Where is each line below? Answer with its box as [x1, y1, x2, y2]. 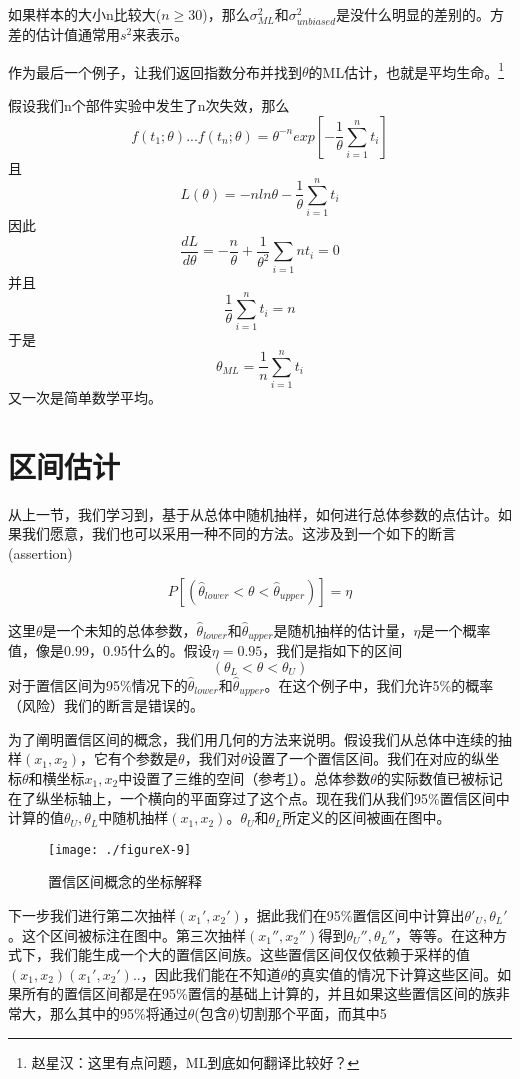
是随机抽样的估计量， [273, 619, 414, 640]
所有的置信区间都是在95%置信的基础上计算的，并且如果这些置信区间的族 [21, 983, 496, 1004]
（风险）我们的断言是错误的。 [8, 695, 204, 716]
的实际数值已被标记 [376, 767, 503, 788]
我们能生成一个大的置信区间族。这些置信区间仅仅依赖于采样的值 [49, 944, 470, 965]
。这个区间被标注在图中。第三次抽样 [8, 924, 246, 945]
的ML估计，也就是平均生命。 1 [308, 58, 505, 82]
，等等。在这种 [395, 924, 494, 945]
